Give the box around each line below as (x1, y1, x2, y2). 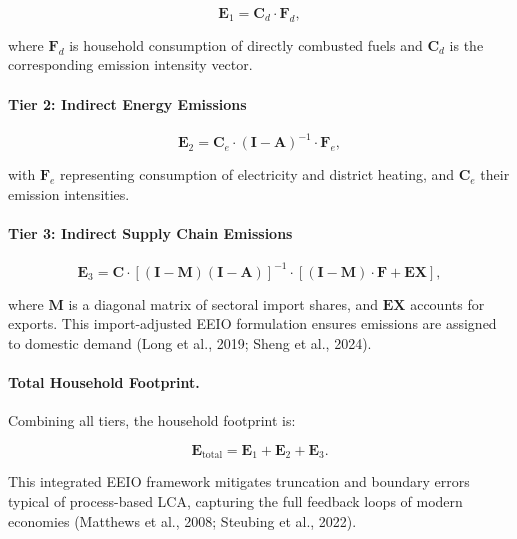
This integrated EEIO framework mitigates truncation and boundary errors (8, 471, 470, 492)
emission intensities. (8, 183, 130, 204)
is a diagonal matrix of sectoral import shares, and (68, 293, 379, 314)
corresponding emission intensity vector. (8, 54, 253, 75)
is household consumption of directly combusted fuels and (69, 34, 423, 55)
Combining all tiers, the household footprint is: (8, 410, 296, 431)
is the (449, 34, 484, 55)
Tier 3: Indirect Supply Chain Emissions (8, 223, 293, 244)
